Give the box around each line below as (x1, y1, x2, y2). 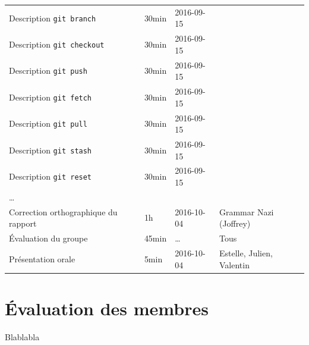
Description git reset (9, 170, 92, 183)
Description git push (9, 64, 87, 77)
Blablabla (5, 330, 40, 343)
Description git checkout (9, 37, 105, 50)
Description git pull (9, 117, 87, 130)
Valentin (219, 258, 250, 271)
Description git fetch (9, 90, 92, 103)
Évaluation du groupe (9, 232, 88, 244)
